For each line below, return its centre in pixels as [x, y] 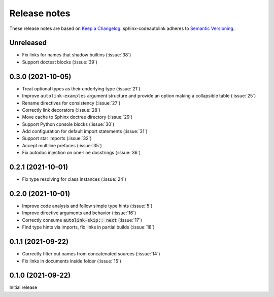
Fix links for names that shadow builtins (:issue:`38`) [77, 55]
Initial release [23, 287]
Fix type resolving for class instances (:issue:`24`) [74, 179]
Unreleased [28, 43]
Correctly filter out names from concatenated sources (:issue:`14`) [91, 254]
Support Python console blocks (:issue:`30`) [68, 124]
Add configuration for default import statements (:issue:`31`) [85, 131]
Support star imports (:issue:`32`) [57, 138]
